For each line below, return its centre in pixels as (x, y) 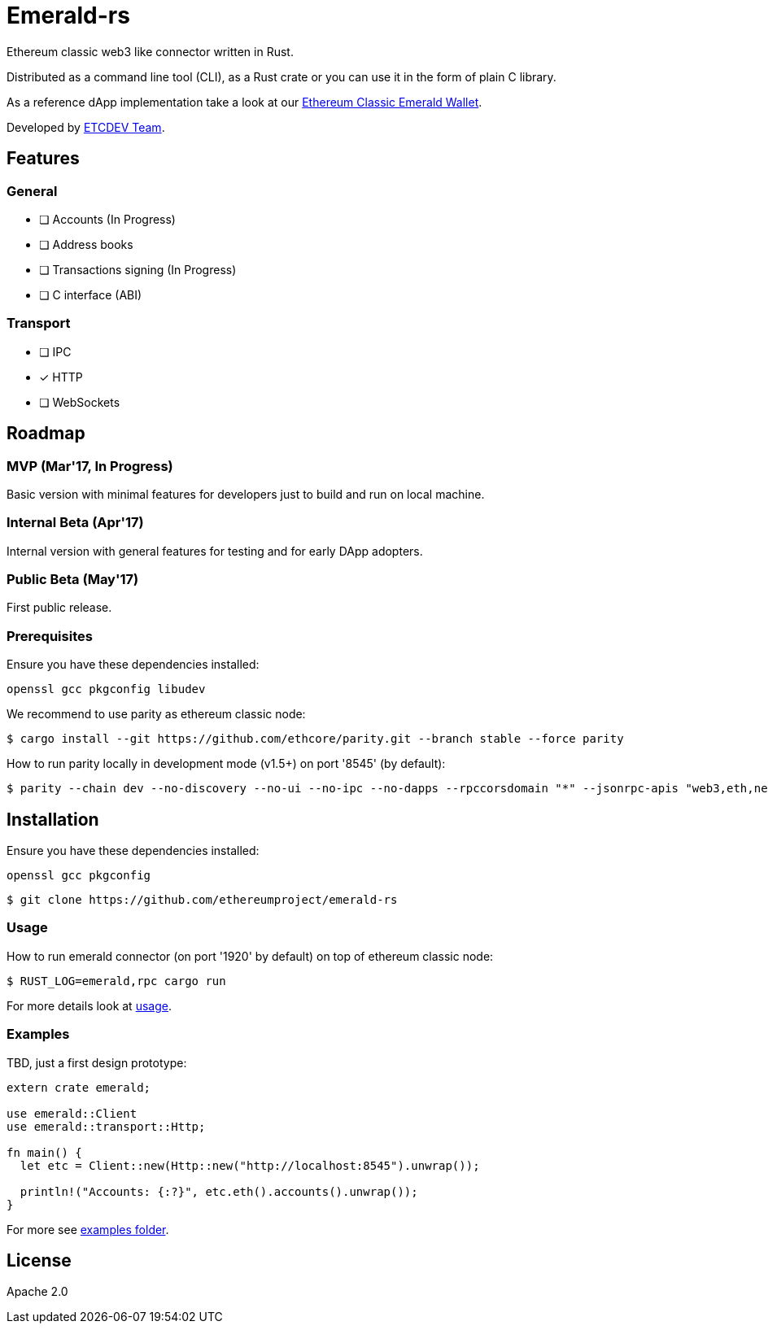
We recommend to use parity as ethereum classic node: (156, 714)
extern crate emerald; (79, 1087)
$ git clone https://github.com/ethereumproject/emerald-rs (202, 900)
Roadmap (46, 434)
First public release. (59, 608)
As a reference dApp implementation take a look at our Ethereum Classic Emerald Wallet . (244, 102)
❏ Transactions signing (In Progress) (138, 269)
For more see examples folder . (88, 1229)
